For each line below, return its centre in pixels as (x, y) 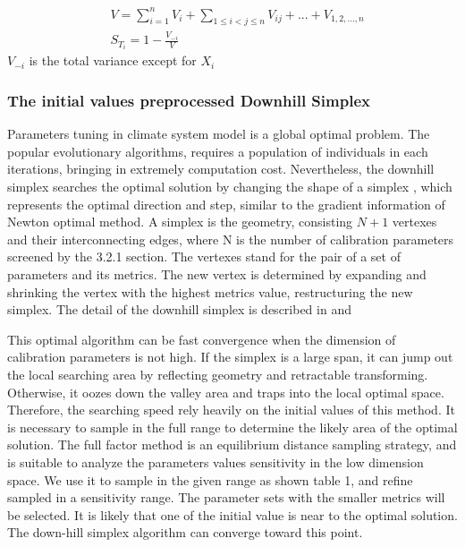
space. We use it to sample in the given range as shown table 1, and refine (210, 479)
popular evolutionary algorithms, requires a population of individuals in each (218, 151)
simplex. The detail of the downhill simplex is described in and (179, 309)
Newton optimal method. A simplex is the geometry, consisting (180, 222)
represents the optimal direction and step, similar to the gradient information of (226, 204)
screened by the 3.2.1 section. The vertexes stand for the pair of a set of (204, 256)
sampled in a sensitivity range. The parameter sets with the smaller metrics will (226, 497)
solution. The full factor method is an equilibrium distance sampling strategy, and (232, 444)
